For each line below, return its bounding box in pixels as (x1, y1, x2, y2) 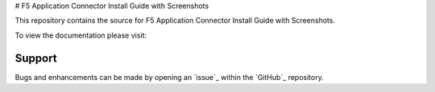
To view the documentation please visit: (14, 30, 147, 40)
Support (14, 51, 57, 65)
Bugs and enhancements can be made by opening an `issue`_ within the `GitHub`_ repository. (14, 72, 324, 82)
